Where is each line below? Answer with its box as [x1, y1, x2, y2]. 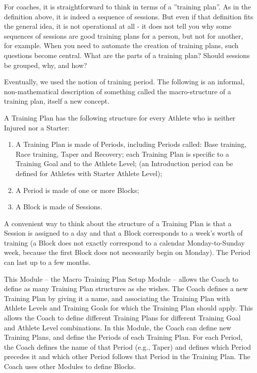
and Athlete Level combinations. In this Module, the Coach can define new [4, 322, 231, 332]
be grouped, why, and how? [4, 60, 87, 70]
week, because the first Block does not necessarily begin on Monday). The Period [4, 247, 251, 257]
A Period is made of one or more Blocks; [15, 185, 139, 195]
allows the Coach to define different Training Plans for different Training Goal [4, 312, 241, 323]
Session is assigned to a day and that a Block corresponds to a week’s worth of [4, 228, 243, 238]
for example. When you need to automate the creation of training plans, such [4, 40, 239, 51]
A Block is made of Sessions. [15, 201, 103, 212]
